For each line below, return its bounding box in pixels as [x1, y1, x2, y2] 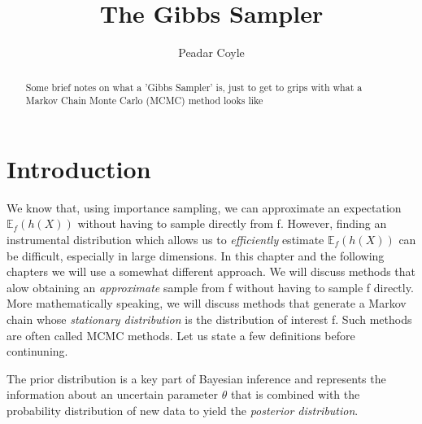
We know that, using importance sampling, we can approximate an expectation [7, 199, 402, 216]
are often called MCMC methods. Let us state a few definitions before [7, 326, 355, 343]
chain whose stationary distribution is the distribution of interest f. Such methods [7, 310, 412, 327]
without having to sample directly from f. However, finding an [77, 215, 387, 232]
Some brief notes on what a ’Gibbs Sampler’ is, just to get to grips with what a [25, 80, 363, 94]
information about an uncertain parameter [7, 386, 218, 403]
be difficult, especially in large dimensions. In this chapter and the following [7, 247, 385, 264]
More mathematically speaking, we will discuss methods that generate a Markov [7, 295, 407, 312]
